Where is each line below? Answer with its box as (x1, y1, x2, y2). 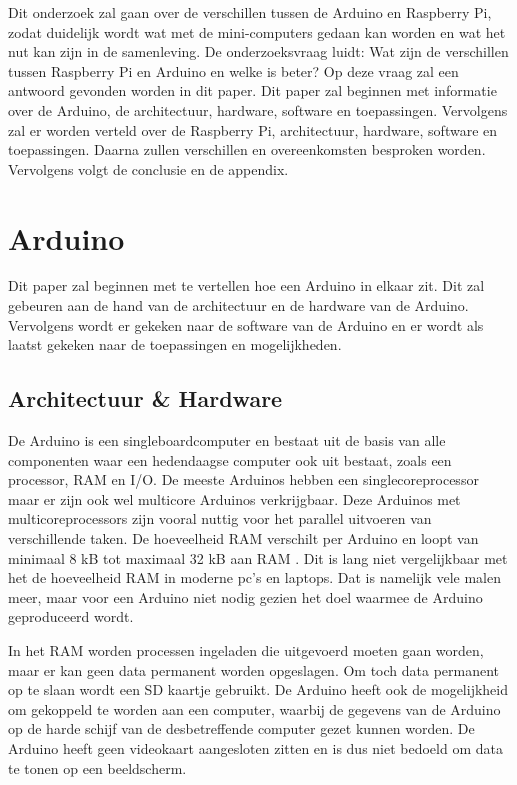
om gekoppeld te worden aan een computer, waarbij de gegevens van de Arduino (8, 698, 501, 719)
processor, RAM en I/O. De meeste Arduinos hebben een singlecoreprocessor (8, 469, 479, 490)
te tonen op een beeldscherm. (8, 757, 187, 778)
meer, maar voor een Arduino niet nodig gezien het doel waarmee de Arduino (8, 586, 483, 607)
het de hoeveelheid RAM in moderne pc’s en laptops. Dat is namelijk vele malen (8, 567, 501, 588)
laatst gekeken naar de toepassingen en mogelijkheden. (8, 334, 342, 355)
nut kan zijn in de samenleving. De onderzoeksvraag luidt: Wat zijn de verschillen (8, 41, 509, 62)
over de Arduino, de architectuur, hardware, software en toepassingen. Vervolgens (8, 99, 508, 120)
